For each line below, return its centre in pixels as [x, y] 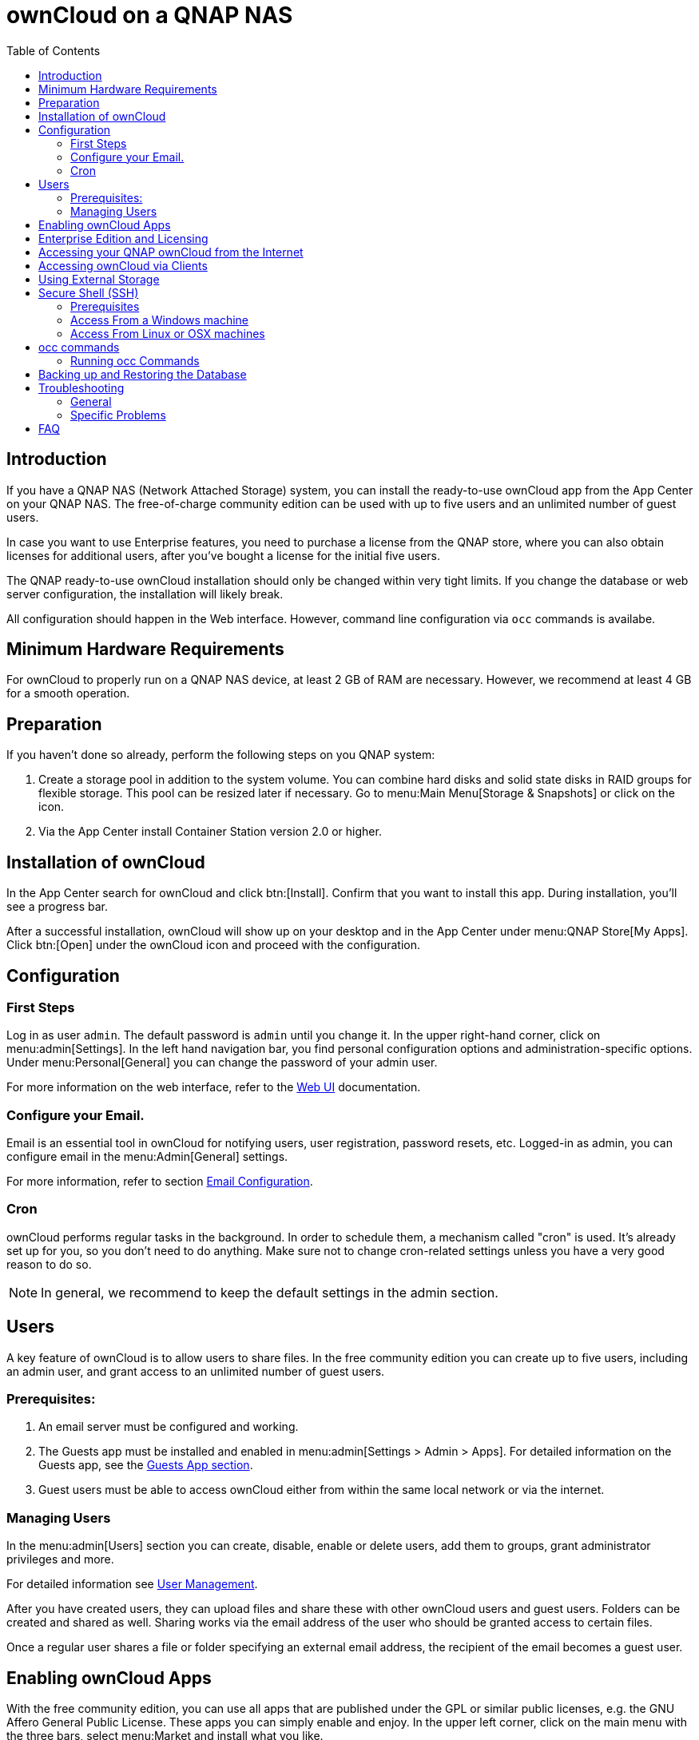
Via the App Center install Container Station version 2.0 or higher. [210, 832]
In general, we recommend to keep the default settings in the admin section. [270, 1292]
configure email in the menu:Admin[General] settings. [147, 1157]
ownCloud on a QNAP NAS [150, 15]
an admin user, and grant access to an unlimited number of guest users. [196, 1371]
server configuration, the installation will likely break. [145, 594]
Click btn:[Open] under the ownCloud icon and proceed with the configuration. [214, 945]
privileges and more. [60, 1559]
